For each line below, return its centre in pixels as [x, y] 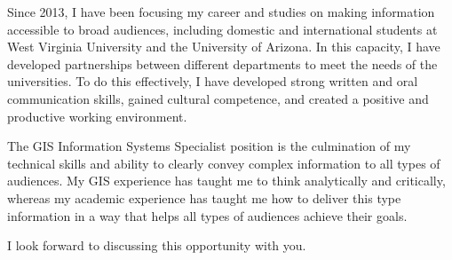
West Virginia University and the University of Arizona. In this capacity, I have [224, 47]
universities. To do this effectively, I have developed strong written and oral [213, 81]
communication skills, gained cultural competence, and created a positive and [218, 98]
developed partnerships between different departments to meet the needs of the [222, 63]
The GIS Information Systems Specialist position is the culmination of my [209, 146]
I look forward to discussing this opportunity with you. [157, 245]
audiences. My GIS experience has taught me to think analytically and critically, [226, 181]
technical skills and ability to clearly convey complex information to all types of [224, 163]
